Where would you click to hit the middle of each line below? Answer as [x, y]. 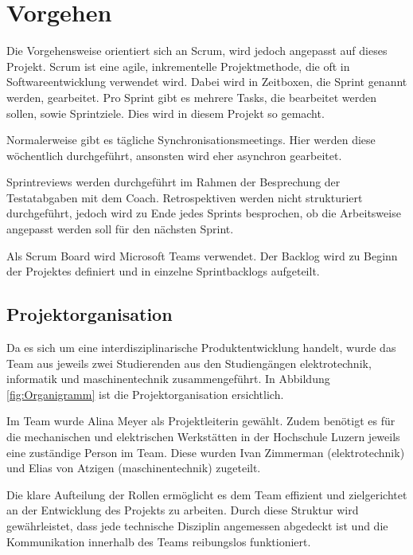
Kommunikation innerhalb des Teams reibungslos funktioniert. [159, 541]
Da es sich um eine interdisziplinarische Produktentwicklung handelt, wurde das [201, 348]
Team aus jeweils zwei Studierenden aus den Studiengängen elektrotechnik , [189, 363]
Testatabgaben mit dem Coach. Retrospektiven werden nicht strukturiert [185, 197]
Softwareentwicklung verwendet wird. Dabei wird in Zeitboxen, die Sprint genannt [207, 82]
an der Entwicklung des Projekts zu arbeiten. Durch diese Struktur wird [183, 510]
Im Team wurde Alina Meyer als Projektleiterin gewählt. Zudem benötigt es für [201, 421]
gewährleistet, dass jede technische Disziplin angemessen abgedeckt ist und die [197, 525]
